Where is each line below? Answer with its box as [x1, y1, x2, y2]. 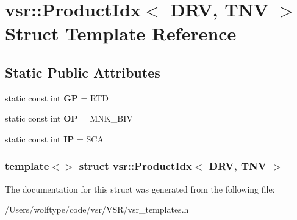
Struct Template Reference [5, 21, 237, 46]
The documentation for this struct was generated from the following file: [5, 182, 275, 195]
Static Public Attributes [5, 62, 160, 81]
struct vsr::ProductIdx [79, 158, 192, 174]
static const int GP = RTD [5, 91, 109, 104]
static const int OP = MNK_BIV [5, 112, 133, 125]
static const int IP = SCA [5, 132, 104, 145]
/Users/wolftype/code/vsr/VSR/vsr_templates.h [5, 203, 189, 216]
